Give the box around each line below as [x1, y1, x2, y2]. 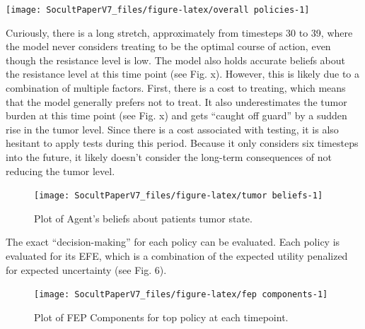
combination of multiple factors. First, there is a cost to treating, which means [6, 80, 346, 95]
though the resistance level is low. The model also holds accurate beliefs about [6, 52, 346, 67]
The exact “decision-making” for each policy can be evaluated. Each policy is [6, 234, 340, 249]
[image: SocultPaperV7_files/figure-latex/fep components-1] [34, 289, 328, 300]
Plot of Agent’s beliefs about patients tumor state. [34, 210, 253, 225]
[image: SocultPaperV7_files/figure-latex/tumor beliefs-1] [34, 191, 323, 201]
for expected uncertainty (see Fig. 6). [6, 262, 167, 277]
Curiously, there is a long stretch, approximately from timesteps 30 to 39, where [6, 25, 353, 40]
